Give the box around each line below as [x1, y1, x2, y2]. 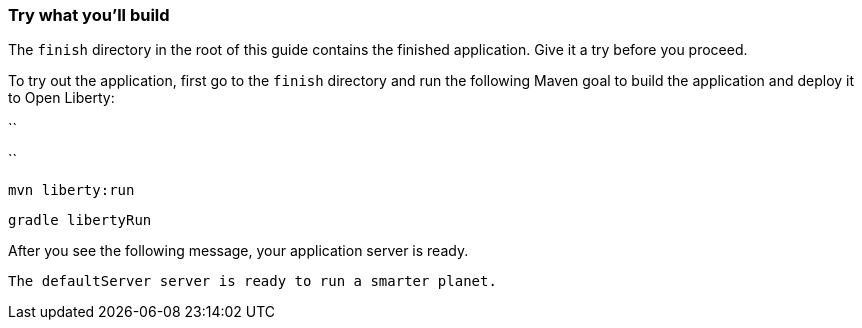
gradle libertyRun [8, 212, 152, 229]
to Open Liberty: [8, 89, 115, 107]
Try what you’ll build [8, 5, 170, 25]
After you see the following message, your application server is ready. [8, 242, 469, 260]
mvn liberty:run [8, 182, 135, 199]
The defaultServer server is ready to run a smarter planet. [8, 273, 497, 290]
